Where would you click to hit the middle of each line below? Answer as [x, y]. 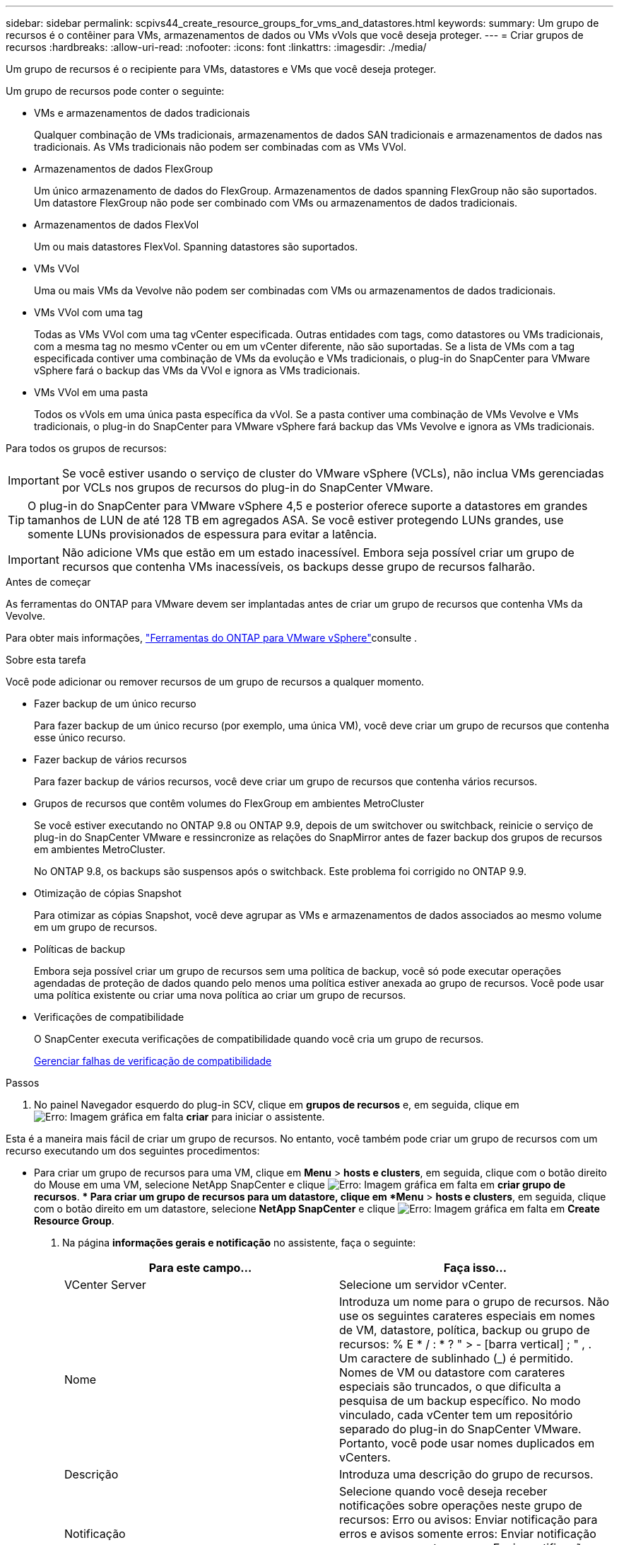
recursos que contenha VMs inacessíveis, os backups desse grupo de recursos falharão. [299, 567]
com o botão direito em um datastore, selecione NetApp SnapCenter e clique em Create [317, 1209]
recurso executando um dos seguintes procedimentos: [133, 1151]
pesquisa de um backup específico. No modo [460, 1401]
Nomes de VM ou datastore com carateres [452, 1372]
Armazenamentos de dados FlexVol [117, 225]
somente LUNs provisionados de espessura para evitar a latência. [202, 534]
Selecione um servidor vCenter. [423, 1285]
